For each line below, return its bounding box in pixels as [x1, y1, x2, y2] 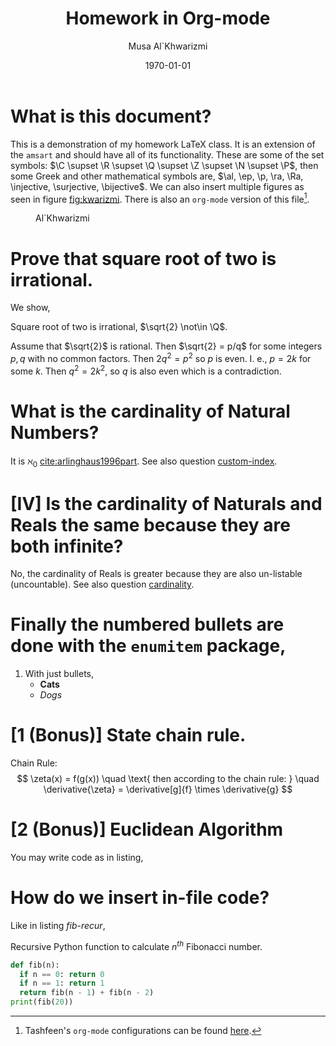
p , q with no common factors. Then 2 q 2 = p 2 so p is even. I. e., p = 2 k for [10, 351, 312, 364]
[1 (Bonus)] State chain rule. [10, 724, 247, 747]
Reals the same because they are [10, 513, 291, 536]
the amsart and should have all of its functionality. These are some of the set [10, 148, 325, 161]
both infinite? [10, 535, 124, 557]
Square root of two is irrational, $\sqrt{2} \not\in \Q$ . [10, 321, 228, 333]
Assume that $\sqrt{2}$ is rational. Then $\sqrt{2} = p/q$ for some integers [10, 340, 323, 352]
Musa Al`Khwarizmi [128, 40, 208, 52]
